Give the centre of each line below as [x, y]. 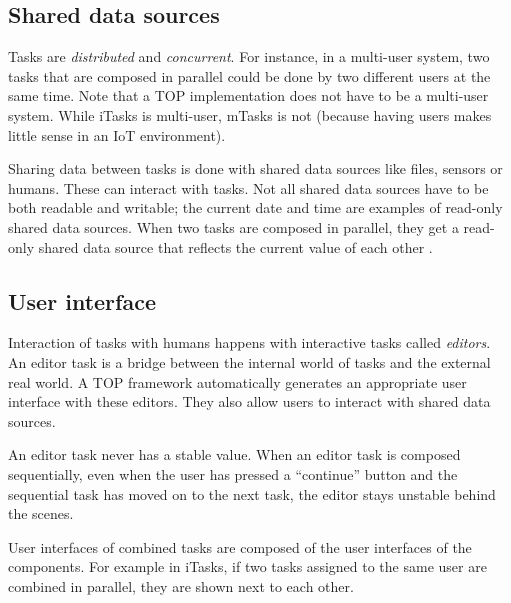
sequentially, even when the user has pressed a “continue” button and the [233, 473]
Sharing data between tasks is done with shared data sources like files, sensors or [255, 168]
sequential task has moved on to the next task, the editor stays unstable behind [252, 493]
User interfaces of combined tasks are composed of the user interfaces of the [240, 546]
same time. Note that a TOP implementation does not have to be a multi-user [248, 95]
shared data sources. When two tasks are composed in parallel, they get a [233, 226]
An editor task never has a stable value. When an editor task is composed [234, 454]
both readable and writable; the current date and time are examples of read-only [255, 207]
